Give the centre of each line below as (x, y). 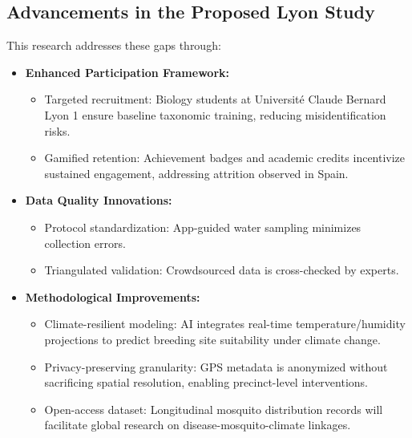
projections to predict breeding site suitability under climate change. (212, 339)
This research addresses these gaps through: (114, 45)
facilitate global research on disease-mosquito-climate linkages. (198, 425)
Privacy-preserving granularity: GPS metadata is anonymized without (216, 366)
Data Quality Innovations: (99, 200)
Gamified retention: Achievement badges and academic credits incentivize (225, 158)
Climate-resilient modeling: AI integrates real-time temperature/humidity (225, 324)
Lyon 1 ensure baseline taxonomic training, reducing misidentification (215, 114)
